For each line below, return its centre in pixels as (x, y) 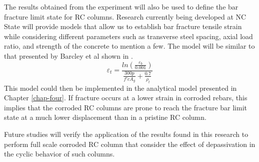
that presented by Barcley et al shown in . (68, 55)
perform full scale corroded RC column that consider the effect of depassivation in (130, 144)
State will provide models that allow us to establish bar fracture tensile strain (123, 26)
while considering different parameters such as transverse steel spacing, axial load (128, 36)
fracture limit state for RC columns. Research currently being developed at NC (125, 16)
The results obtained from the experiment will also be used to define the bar (121, 7)
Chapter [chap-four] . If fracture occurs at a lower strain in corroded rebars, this (126, 98)
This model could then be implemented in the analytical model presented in (120, 88)
